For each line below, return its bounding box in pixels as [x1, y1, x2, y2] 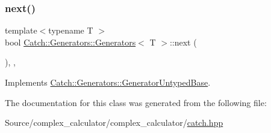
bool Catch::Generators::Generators [5, 35, 136, 48]
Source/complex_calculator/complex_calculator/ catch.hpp [5, 116, 223, 129]
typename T [48, 24, 93, 37]
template [5, 24, 37, 37]
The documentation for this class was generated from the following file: [5, 96, 267, 108]
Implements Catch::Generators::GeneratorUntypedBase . [5, 76, 211, 88]
